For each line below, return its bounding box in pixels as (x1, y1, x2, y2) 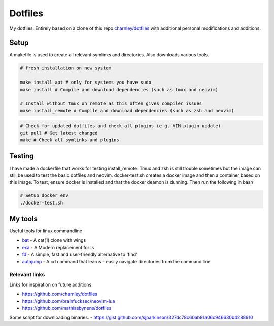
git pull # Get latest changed (20, 130, 98, 136)
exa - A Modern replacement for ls (22, 244, 94, 251)
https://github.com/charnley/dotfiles (22, 291, 97, 297)
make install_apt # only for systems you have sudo (20, 79, 152, 86)
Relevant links (9, 271, 45, 278)
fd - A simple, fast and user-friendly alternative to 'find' (22, 251, 138, 258)
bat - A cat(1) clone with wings (22, 237, 86, 243)
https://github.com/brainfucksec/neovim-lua (22, 298, 115, 304)
